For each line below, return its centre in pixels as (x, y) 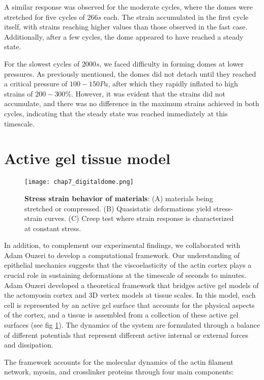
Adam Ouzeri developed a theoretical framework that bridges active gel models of (131, 285)
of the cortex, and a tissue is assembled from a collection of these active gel (121, 315)
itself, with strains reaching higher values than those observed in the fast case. (126, 27)
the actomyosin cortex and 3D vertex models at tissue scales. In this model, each (130, 295)
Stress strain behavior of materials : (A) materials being (119, 198)
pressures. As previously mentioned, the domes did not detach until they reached (130, 73)
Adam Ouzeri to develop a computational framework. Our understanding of (122, 255)
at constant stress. (53, 228)
